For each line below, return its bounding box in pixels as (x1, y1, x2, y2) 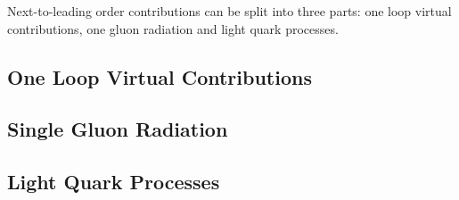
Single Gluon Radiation (7, 115, 228, 143)
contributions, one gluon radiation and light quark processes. (7, 19, 339, 37)
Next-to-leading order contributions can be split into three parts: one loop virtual (7, 2, 452, 20)
